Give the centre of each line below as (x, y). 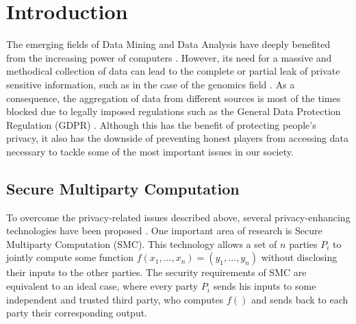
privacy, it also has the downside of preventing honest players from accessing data (178, 138)
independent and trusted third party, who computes (115, 299)
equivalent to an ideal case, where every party (102, 286)
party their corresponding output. (77, 313)
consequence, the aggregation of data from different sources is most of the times (174, 98)
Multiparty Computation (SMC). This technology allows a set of (142, 244)
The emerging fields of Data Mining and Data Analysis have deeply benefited (168, 44)
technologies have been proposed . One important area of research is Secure (164, 230)
